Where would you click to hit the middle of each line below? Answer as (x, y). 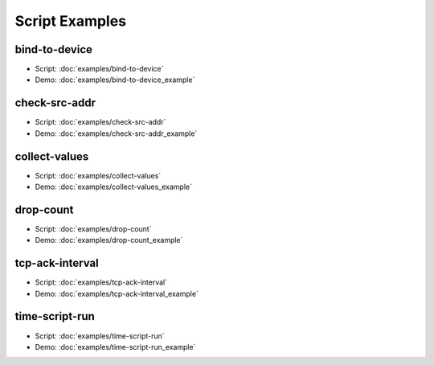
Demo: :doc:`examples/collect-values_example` (114, 187)
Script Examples (71, 21)
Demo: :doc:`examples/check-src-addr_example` (116, 133)
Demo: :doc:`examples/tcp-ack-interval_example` (117, 293)
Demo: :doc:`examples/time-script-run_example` (115, 347)
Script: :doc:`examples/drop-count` (93, 228)
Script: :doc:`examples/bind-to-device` (99, 69)
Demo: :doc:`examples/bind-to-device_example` (115, 80)
